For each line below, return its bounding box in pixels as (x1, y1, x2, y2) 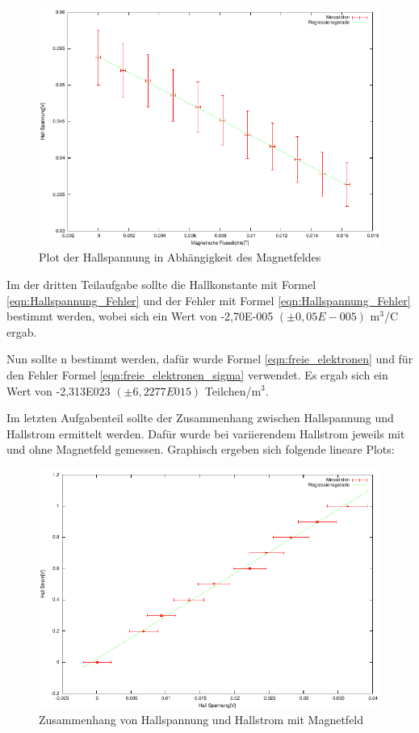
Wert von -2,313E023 (6, 382, 111, 399)
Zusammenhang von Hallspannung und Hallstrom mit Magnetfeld (39, 711, 364, 728)
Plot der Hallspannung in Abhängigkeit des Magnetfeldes (39, 249, 321, 266)
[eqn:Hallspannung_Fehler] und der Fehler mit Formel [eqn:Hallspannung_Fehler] (6, 291, 411, 308)
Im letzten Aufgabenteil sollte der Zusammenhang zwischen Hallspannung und (6, 409, 394, 426)
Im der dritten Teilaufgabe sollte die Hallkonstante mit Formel (6, 275, 316, 292)
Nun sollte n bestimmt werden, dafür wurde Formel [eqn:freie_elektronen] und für (6, 350, 413, 367)
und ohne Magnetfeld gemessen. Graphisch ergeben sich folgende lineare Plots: (6, 441, 395, 458)
